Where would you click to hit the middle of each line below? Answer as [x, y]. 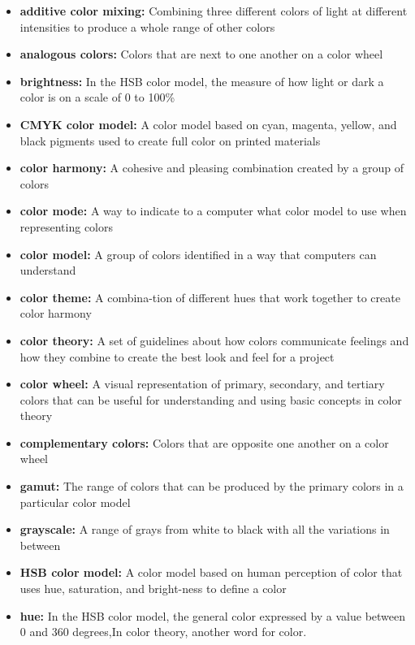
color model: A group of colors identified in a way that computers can [198, 254]
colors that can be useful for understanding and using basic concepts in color [211, 399]
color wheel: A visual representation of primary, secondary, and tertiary [202, 384]
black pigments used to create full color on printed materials [170, 140]
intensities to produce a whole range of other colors [147, 26]
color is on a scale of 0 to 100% [97, 97]
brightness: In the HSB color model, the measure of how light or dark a [202, 81]
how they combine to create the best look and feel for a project [177, 356]
